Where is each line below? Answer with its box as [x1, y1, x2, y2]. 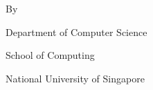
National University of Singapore [6, 71, 145, 85]
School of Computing [6, 48, 95, 62]
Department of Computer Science [6, 24, 147, 39]
